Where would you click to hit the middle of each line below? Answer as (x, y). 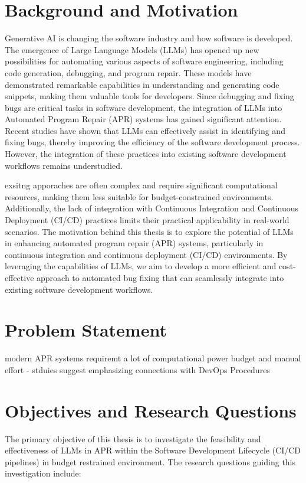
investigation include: (43, 473)
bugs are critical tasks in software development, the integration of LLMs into (144, 107)
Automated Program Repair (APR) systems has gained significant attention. (143, 119)
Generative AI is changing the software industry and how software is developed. (149, 38)
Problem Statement (86, 330)
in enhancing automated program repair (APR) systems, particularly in (134, 243)
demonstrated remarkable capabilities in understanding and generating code (142, 84)
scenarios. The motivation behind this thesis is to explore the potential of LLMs (149, 231)
